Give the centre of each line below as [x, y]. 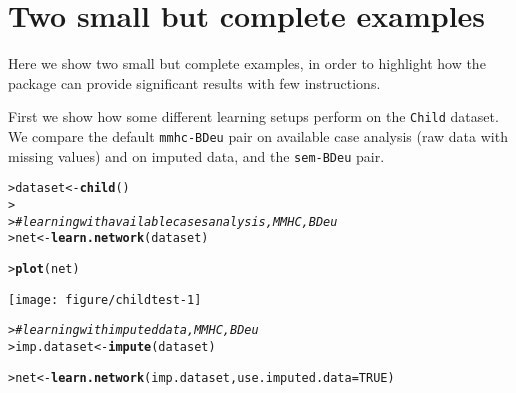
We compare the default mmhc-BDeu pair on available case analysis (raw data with [258, 135]
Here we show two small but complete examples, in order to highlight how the [247, 63]
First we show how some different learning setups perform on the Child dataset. [253, 116]
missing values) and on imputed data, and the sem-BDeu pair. [196, 155]
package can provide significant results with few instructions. [194, 82]
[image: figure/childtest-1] [105, 299]
